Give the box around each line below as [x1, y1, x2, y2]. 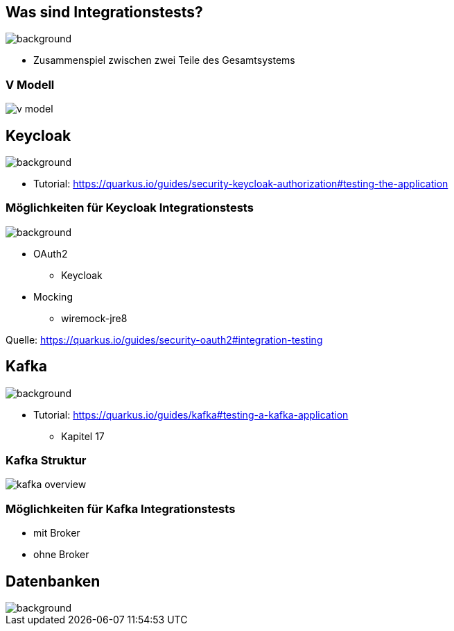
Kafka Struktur [6, 453, 87, 467]
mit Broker [33, 527, 80, 539]
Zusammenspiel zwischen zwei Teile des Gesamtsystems [33, 54, 295, 67]
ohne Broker [33, 548, 89, 561]
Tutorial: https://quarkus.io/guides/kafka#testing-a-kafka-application [33, 408, 349, 421]
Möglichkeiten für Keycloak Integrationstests [6, 201, 254, 215]
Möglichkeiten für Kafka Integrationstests [6, 501, 236, 516]
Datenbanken [6, 572, 101, 590]
